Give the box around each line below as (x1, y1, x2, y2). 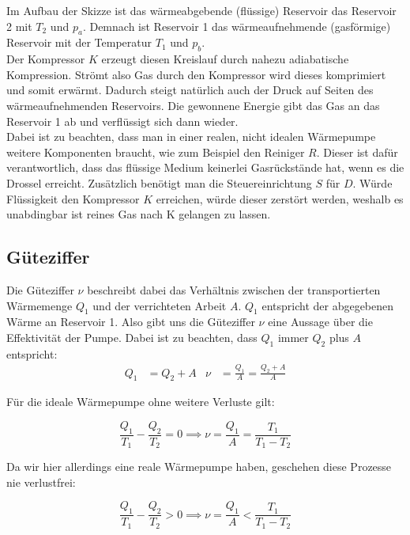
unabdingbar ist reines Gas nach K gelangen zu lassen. (6, 206, 271, 222)
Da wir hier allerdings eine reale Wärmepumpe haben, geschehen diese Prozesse (6, 458, 392, 475)
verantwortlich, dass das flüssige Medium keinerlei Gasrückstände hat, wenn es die (6, 159, 404, 176)
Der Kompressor (6, 51, 85, 67)
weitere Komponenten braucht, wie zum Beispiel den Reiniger (6, 143, 305, 160)
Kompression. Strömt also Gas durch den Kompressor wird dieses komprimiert (6, 66, 386, 82)
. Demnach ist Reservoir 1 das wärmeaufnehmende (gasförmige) (82, 17, 391, 34)
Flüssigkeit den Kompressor (6, 190, 140, 207)
